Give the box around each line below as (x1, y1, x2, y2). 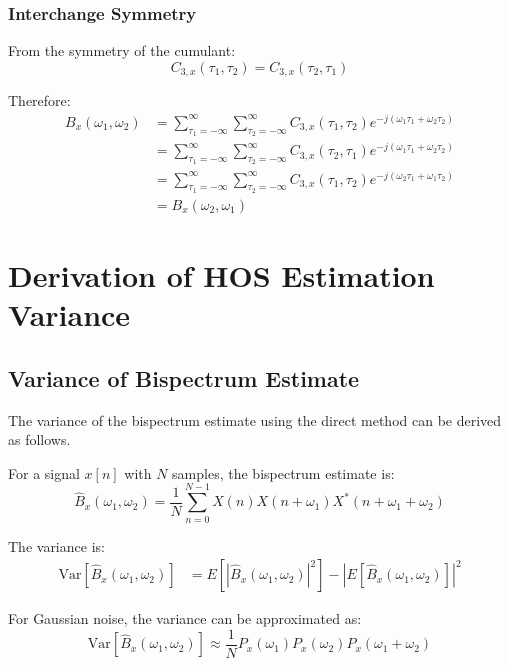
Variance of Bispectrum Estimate (8, 362, 360, 393)
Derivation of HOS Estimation (8, 255, 435, 296)
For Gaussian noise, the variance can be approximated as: (8, 608, 362, 629)
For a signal (8, 462, 80, 483)
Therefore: (8, 90, 71, 111)
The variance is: (8, 535, 105, 556)
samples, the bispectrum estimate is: (172, 462, 395, 483)
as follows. (8, 429, 71, 450)
